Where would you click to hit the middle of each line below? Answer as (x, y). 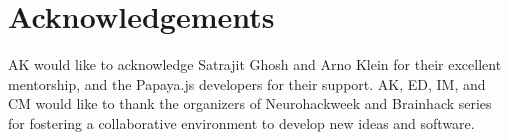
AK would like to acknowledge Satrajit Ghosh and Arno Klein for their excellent (255, 64)
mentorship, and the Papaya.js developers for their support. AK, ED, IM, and (247, 83)
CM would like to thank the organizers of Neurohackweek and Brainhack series (250, 103)
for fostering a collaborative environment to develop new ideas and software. (241, 122)
